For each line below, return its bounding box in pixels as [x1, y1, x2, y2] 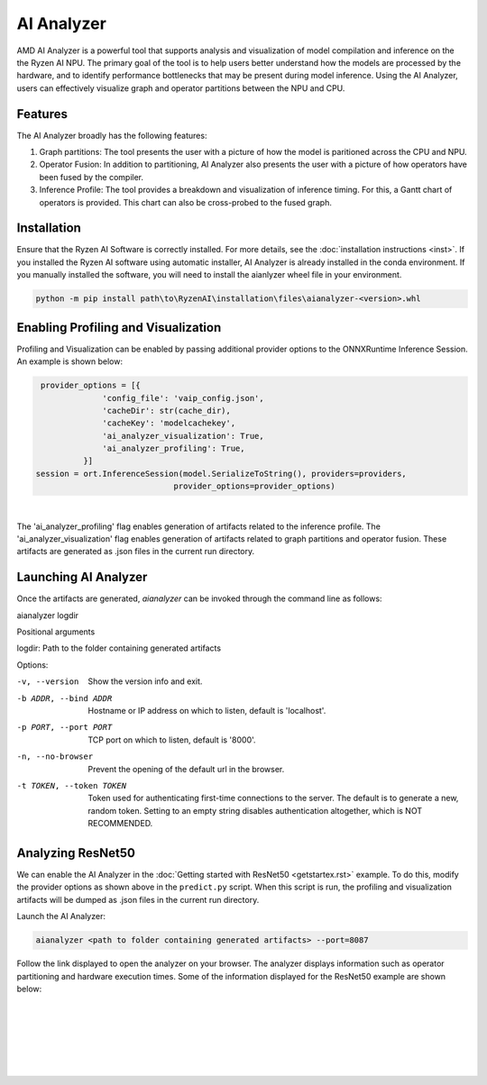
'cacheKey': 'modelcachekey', [102, 418, 236, 428]
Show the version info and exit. [87, 676, 203, 687]
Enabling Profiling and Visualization [16, 320, 222, 335]
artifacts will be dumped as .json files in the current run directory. [16, 894, 260, 905]
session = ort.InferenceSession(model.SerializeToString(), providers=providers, [35, 469, 408, 479]
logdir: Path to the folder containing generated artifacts [16, 643, 221, 653]
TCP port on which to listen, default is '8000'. [87, 734, 256, 745]
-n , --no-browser [16, 752, 94, 761]
